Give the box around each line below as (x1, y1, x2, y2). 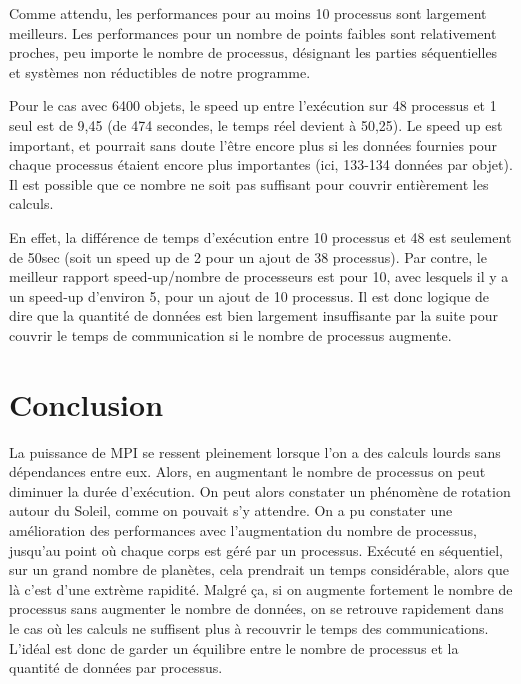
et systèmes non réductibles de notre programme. (9, 61, 311, 82)
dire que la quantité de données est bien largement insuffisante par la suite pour (9, 305, 498, 326)
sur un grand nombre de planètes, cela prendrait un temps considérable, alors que (9, 559, 510, 580)
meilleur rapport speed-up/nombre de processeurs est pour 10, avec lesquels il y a (9, 266, 509, 287)
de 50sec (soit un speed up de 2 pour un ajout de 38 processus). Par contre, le (9, 246, 487, 267)
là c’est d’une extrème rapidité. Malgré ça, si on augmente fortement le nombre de (9, 578, 513, 599)
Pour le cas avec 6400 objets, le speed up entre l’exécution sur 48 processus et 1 (9, 95, 497, 116)
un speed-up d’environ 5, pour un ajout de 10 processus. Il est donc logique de (9, 285, 490, 306)
